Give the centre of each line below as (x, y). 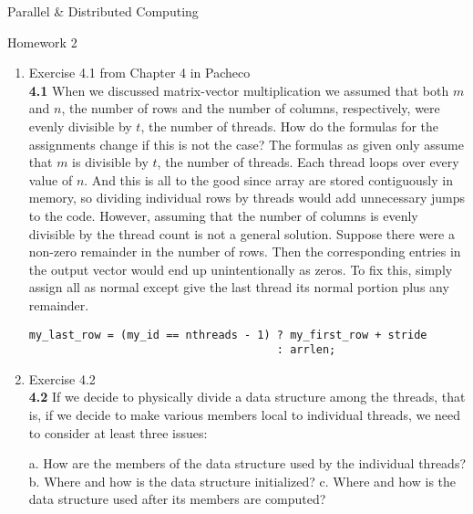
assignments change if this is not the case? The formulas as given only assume (246, 144)
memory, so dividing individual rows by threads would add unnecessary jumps (247, 198)
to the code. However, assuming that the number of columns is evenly (223, 215)
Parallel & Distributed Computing (103, 11)
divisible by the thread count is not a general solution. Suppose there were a (242, 233)
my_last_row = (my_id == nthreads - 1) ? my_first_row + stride (228, 335)
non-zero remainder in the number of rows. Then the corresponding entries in (245, 252)
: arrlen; (306, 350)
